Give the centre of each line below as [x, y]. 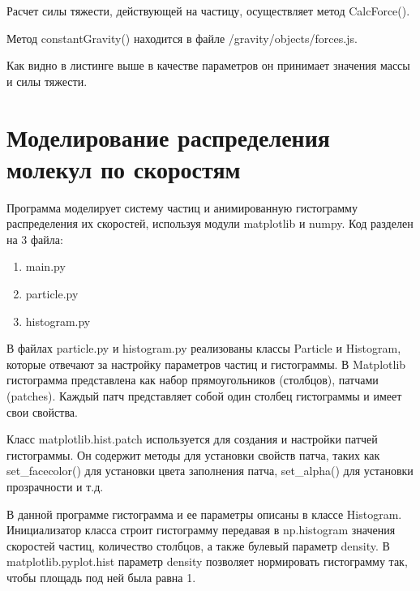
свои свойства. [42, 411]
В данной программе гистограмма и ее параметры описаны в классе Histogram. [204, 514]
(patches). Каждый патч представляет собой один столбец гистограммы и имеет [204, 396]
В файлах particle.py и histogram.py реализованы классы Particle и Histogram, [204, 348]
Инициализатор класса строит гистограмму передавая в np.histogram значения [201, 530]
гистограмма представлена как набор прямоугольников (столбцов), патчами [193, 380]
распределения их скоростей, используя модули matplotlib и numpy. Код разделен [210, 223]
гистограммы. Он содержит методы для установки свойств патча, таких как [193, 454]
